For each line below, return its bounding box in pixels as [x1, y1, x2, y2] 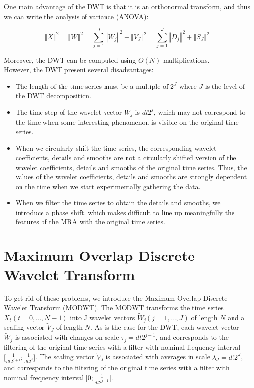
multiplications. [163, 55, 210, 65]
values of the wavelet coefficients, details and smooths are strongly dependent [15, 172, 247, 182]
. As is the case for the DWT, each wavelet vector [90, 322, 239, 332]
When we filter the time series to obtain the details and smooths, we [15, 197, 221, 208]
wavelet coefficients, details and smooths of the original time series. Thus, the [15, 162, 247, 172]
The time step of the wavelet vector [15, 107, 122, 117]
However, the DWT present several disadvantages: [4, 64, 154, 74]
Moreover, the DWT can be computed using [4, 55, 136, 65]
